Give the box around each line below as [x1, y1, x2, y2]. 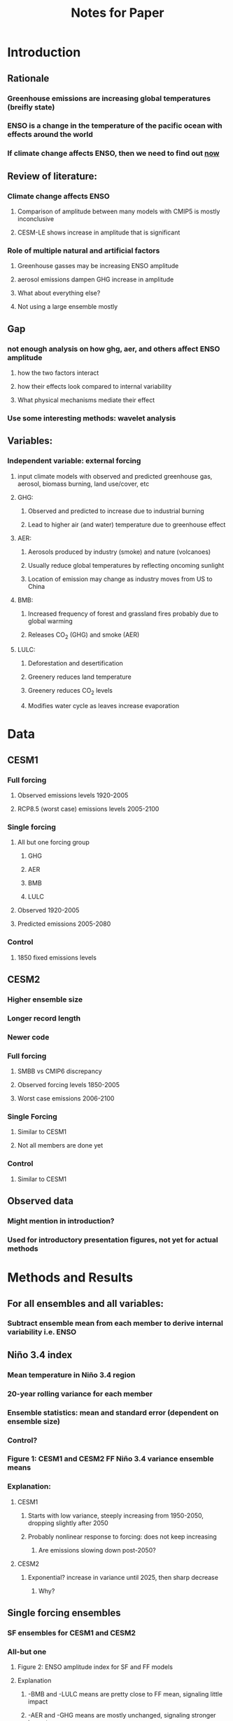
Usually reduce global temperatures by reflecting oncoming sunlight [27, 561, 225, 569]
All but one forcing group [17, 838, 90, 846]
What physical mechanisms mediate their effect [17, 396, 155, 404]
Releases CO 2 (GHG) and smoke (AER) [27, 630, 140, 640]
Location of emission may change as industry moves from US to [27, 574, 213, 583]
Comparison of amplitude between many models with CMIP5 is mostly [17, 207, 220, 215]
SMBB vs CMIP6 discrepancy [17, 1067, 103, 1075]
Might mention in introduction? [7, 1216, 115, 1226]
